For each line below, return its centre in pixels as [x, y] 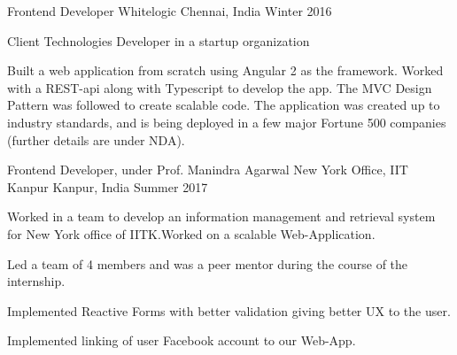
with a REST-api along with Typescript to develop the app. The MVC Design [220, 87]
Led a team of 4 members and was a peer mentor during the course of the [208, 263]
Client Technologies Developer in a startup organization [159, 40]
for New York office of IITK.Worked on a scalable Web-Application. [191, 233]
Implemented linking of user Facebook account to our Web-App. [182, 340]
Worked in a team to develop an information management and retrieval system [221, 216]
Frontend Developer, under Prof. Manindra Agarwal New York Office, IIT [208, 170]
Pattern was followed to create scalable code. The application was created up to [224, 105]
